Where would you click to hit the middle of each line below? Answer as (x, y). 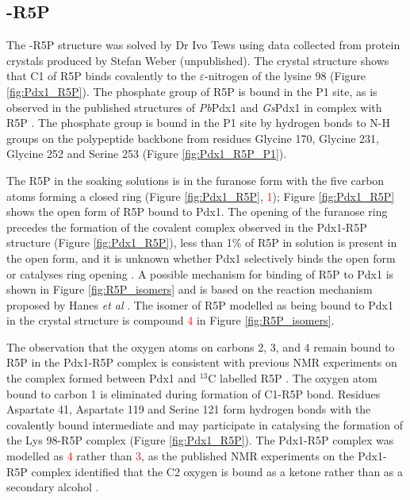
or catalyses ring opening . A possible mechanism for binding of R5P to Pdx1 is (200, 273)
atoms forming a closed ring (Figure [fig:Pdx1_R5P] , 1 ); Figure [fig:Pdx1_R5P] (201, 196)
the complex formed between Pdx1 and (102, 378)
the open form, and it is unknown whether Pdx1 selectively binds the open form (201, 258)
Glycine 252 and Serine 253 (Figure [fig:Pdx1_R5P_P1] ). (147, 154)
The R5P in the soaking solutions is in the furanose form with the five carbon (195, 180)
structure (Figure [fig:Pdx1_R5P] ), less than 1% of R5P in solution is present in (202, 242)
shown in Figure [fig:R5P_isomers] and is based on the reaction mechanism (190, 289)
